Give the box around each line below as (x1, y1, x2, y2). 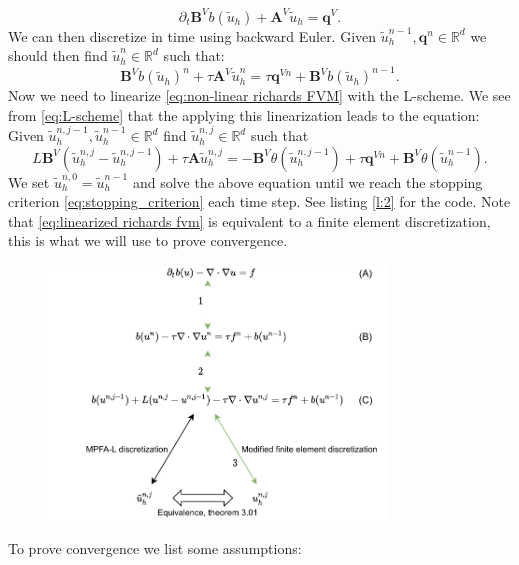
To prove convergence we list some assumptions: (8, 538, 302, 559)
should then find (8, 45, 108, 66)
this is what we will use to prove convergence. (8, 230, 288, 251)
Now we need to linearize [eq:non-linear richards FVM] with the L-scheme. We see (8, 85, 511, 106)
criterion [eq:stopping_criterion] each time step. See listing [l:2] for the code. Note (8, 191, 511, 212)
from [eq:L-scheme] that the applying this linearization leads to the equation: (8, 104, 480, 125)
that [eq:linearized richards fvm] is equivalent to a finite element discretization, (8, 210, 491, 231)
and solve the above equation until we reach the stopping (132, 171, 483, 192)
